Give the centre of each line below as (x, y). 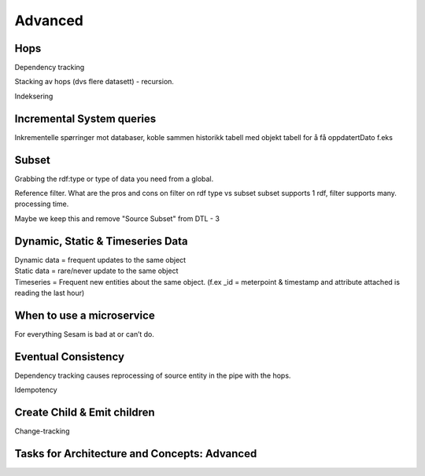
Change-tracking (42, 431)
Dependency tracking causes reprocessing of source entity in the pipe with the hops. (153, 375)
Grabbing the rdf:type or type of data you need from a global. (114, 179)
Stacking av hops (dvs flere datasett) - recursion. (94, 82)
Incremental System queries (85, 118)
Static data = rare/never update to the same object (96, 271)
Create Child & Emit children (85, 412)
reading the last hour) (50, 293)
